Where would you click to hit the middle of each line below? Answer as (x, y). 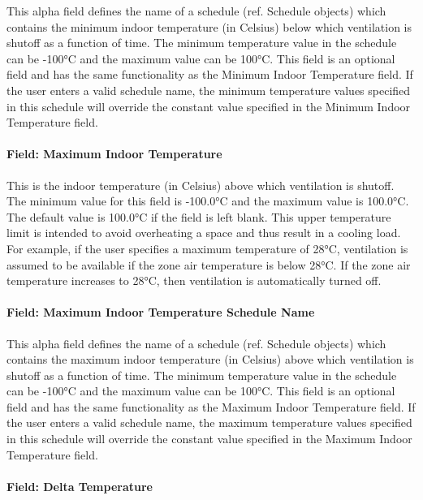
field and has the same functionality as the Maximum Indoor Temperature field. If (211, 406)
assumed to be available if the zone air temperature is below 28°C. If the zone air (209, 264)
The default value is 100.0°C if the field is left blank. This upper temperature (199, 216)
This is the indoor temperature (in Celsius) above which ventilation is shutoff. (201, 185)
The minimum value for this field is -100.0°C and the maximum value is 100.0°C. (208, 201)
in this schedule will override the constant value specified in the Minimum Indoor (209, 106)
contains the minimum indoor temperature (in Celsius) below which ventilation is (209, 26)
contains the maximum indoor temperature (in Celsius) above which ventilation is (210, 359)
